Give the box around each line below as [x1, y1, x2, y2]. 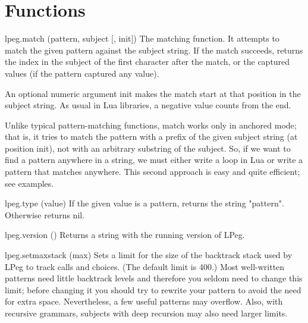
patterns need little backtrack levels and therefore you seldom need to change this [5, 272, 303, 284]
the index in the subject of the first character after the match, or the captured [5, 55, 290, 68]
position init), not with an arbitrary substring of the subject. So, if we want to [5, 142, 291, 154]
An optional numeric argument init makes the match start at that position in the [5, 87, 301, 99]
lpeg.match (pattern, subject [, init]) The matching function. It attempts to [5, 32, 279, 45]
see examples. [5, 177, 54, 189]
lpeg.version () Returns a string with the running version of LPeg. [5, 228, 245, 241]
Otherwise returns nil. [5, 208, 85, 221]
